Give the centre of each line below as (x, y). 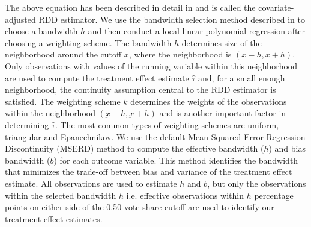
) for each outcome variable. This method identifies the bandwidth (176, 160)
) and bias (287, 148)
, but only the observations (257, 183)
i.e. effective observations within (185, 195)
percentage (274, 195)
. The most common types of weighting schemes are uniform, (167, 124)
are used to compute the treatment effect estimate (97, 78)
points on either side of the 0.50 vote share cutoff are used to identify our (140, 207)
